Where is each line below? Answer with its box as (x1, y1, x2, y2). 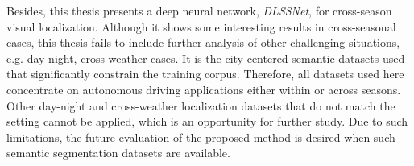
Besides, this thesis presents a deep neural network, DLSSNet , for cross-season (6, 2, 392, 19)
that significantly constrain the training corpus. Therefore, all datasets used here (6, 65, 404, 82)
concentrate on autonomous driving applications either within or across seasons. (6, 81, 401, 98)
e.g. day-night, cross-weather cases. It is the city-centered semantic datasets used (6, 49, 405, 66)
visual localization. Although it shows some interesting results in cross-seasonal (6, 18, 396, 35)
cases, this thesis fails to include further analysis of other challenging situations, (6, 34, 400, 51)
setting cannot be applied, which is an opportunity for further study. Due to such (6, 113, 408, 130)
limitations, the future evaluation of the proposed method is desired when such (6, 128, 395, 145)
